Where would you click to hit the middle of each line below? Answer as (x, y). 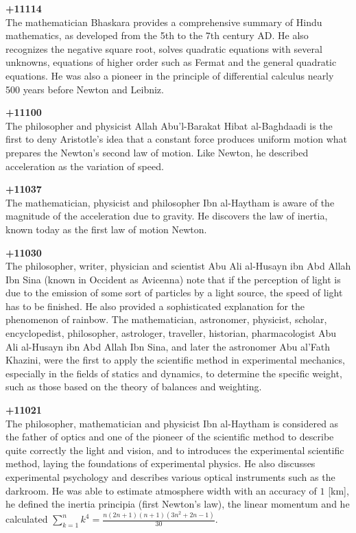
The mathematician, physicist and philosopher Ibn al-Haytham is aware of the (170, 202)
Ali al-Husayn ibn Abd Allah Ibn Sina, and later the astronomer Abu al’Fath (168, 346)
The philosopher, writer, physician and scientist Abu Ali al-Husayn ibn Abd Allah (178, 266)
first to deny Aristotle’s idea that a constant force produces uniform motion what (176, 139)
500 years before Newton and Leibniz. (85, 89)
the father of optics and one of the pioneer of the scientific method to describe (170, 437)
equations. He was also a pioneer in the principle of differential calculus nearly (170, 75)
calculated (27, 519)
